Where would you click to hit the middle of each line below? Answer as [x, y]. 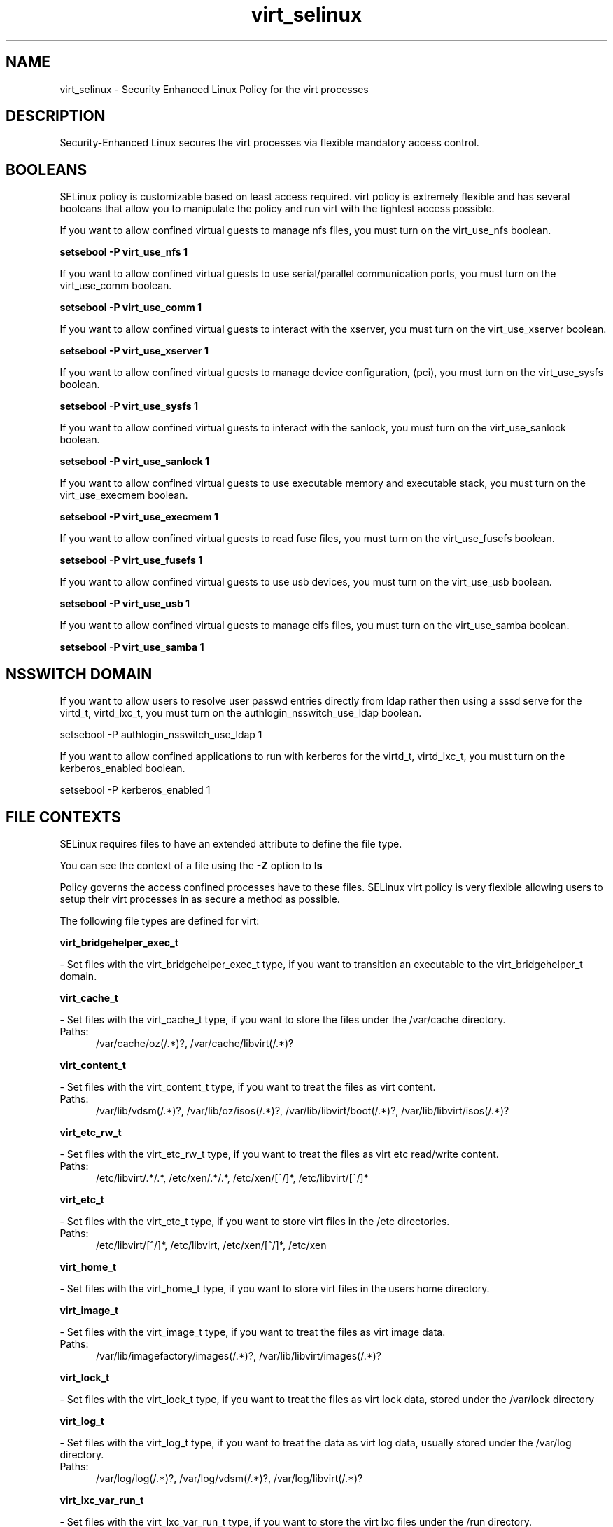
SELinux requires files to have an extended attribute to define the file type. [231, 843]
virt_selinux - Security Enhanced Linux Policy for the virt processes [214, 89]
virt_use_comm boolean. [116, 286]
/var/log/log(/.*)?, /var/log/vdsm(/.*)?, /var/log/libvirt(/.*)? [230, 1478]
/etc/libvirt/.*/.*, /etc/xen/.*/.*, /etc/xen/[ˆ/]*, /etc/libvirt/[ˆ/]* [232, 1177]
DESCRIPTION [56, 116]
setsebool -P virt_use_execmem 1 [139, 517]
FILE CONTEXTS [63, 817]
